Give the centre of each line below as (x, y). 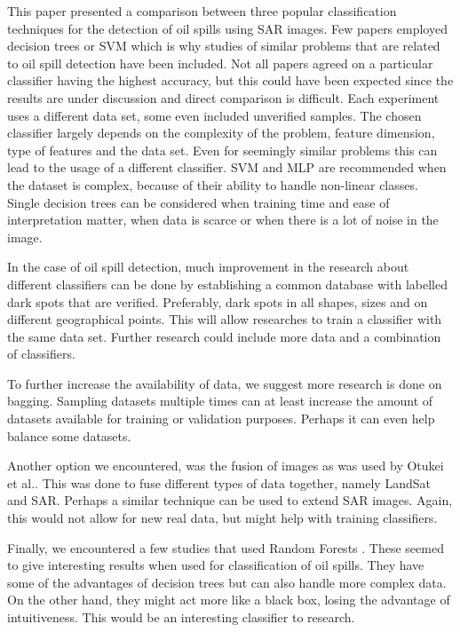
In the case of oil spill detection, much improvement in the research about (208, 267)
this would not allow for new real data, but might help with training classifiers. (222, 518)
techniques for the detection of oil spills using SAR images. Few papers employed (227, 28)
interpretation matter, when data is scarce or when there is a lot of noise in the (223, 220)
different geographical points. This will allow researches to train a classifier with (225, 319)
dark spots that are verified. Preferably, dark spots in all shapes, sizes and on (218, 301)
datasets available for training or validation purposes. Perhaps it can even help (221, 419)
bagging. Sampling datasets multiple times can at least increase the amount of (220, 401)
